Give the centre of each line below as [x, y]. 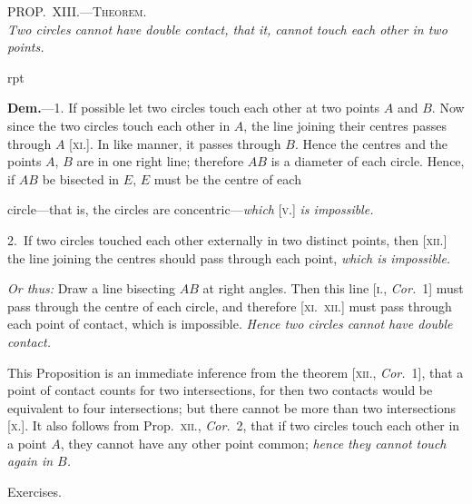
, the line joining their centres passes [345, 125]
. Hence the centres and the [371, 143]
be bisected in [81, 178]
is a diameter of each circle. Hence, [368, 161]
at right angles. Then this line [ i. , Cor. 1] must [333, 288]
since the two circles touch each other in [119, 125]
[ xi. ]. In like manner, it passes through [175, 143]
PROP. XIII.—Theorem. [77, 11]
